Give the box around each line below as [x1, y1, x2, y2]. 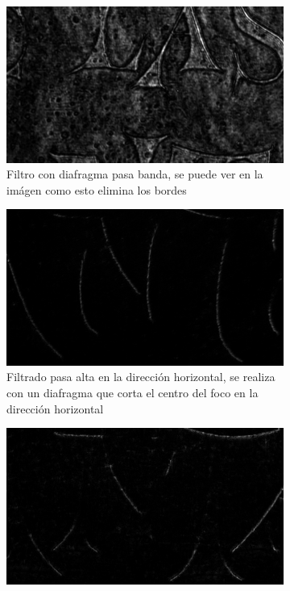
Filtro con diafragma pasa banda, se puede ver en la [6, 166, 263, 182]
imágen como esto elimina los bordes [6, 181, 187, 198]
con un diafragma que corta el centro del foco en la [6, 384, 259, 400]
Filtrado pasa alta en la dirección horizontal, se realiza [6, 368, 275, 385]
